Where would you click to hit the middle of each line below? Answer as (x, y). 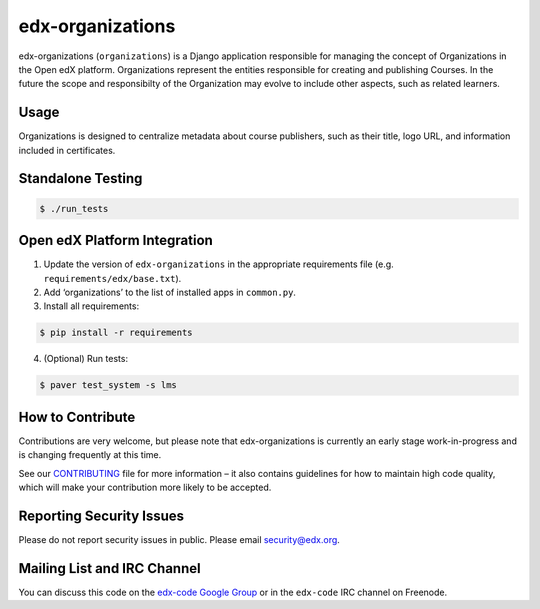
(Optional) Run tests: (86, 359)
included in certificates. (67, 150)
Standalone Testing (80, 178)
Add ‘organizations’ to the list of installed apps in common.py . (170, 292)
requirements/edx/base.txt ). (112, 278)
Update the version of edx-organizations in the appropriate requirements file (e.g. (218, 264)
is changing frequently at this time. (90, 455)
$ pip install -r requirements (116, 333)
